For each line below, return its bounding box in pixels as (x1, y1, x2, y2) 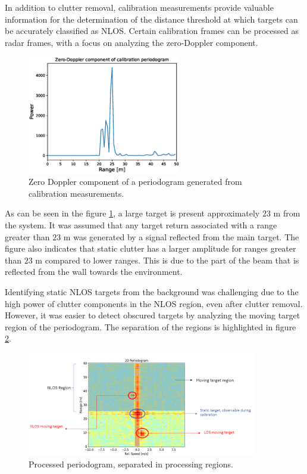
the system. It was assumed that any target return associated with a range (5, 219, 277, 231)
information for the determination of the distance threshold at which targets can (5, 13, 298, 25)
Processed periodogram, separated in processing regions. (29, 458, 233, 470)
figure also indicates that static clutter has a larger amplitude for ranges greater (5, 242, 296, 255)
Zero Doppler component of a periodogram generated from (29, 175, 242, 188)
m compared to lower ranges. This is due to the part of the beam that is (35, 253, 299, 266)
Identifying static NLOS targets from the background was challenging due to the (5, 285, 299, 298)
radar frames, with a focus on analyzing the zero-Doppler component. (5, 36, 258, 48)
